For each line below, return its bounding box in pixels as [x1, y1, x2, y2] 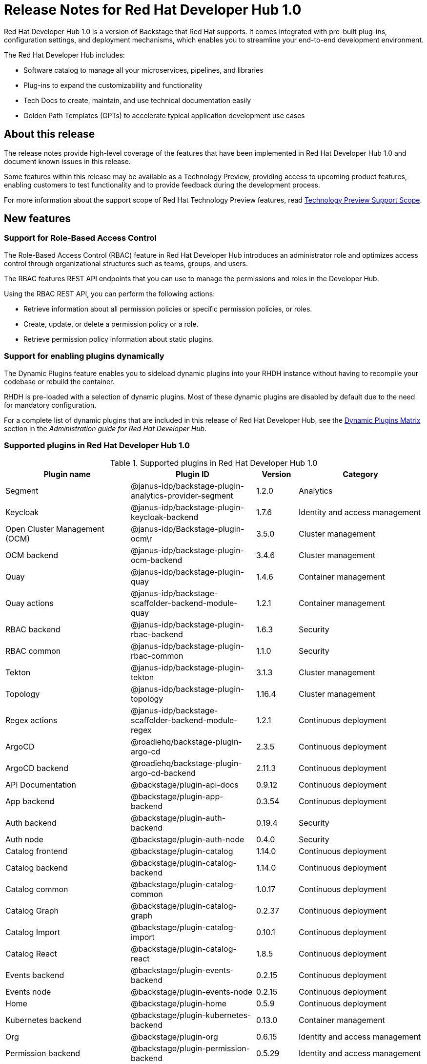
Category [343, 469, 378, 480]
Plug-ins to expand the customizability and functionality [23, 81, 203, 89]
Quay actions [5, 598, 54, 608]
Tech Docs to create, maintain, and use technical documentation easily [23, 96, 251, 104]
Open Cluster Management [5, 524, 104, 534]
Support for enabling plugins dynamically [4, 351, 164, 361]
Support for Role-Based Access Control [4, 233, 157, 243]
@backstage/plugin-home [131, 999, 226, 1009]
